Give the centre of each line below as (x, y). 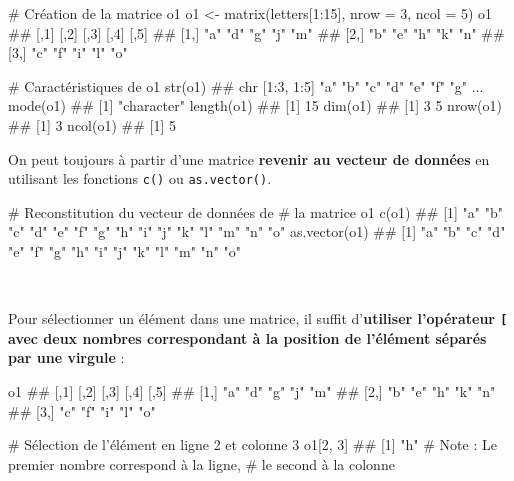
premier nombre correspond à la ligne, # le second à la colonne (201, 463)
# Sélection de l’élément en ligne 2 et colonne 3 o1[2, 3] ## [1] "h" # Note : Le (252, 444)
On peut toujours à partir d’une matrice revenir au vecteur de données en (249, 158)
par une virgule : (66, 357)
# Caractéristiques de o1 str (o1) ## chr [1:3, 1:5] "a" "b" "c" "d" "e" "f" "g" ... (246, 85)
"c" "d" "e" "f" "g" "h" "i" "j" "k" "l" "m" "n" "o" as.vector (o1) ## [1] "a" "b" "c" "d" (257, 231)
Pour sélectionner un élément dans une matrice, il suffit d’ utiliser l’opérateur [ (258, 318)
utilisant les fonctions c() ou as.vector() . (140, 178)
